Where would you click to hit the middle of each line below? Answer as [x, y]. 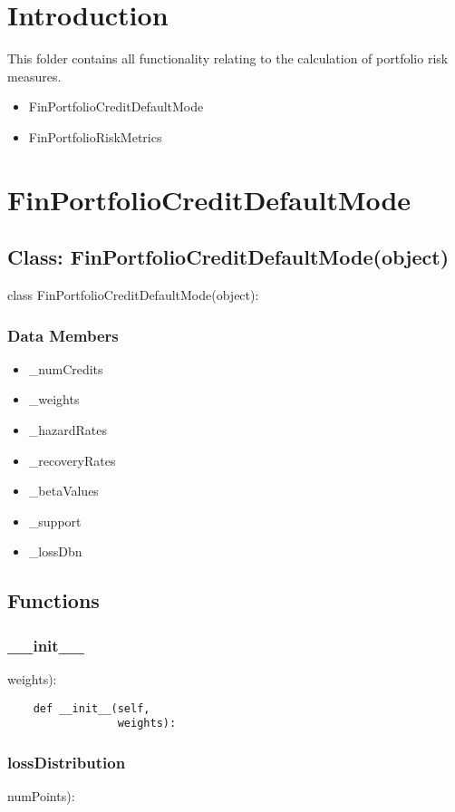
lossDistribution [67, 762]
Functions [53, 600]
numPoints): [41, 796]
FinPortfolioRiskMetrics [95, 136]
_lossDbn [55, 551]
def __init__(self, [92, 708]
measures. [34, 76]
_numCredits [66, 368]
